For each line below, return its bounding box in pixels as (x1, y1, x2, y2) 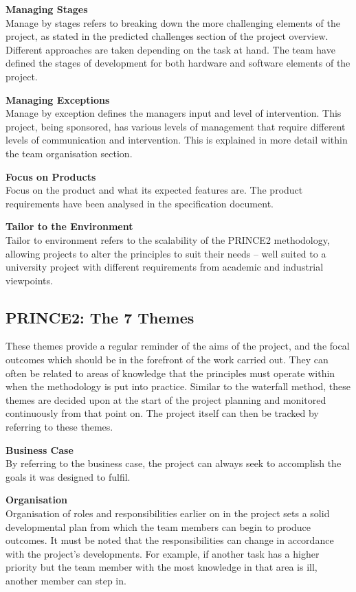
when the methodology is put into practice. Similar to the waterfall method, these (5, 379, 351, 394)
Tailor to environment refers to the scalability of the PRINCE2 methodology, (5, 232, 330, 247)
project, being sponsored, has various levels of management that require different (5, 119, 346, 133)
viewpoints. (5, 273, 53, 287)
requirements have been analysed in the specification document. (5, 196, 274, 210)
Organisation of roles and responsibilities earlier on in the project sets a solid (5, 506, 330, 521)
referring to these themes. (5, 420, 113, 434)
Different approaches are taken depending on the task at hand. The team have (5, 42, 335, 56)
